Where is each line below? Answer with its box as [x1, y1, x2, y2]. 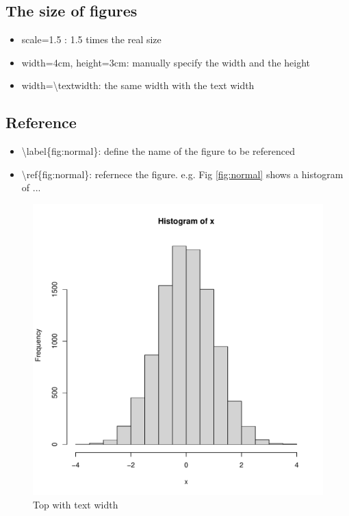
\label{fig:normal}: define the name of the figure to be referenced [21, 144, 295, 158]
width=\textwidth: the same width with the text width [21, 78, 255, 93]
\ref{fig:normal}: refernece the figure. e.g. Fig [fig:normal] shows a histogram [21, 167, 344, 181]
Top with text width [33, 497, 118, 511]
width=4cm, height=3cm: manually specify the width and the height [21, 55, 311, 69]
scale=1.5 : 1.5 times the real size [21, 32, 161, 47]
